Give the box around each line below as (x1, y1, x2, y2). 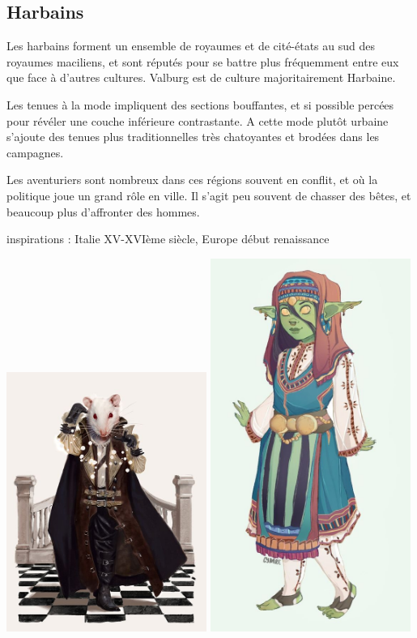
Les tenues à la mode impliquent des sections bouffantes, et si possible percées (6, 96, 394, 113)
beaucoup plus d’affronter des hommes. (6, 203, 200, 220)
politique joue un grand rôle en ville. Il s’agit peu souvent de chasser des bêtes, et (6, 186, 411, 203)
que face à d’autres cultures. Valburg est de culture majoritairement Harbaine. (6, 69, 396, 86)
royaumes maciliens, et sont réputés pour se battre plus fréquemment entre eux (6, 53, 399, 70)
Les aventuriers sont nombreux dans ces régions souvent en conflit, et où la (6, 171, 378, 188)
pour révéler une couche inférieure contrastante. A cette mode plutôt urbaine (6, 112, 389, 129)
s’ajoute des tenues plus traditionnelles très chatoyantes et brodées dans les (6, 128, 380, 145)
